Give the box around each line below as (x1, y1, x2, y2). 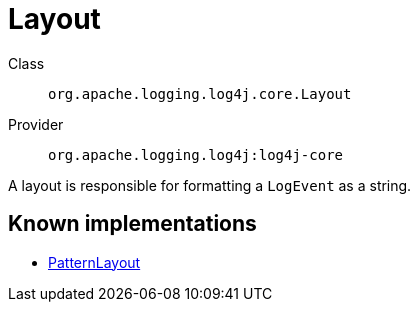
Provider (8, 115, 64, 133)
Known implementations (8, 211, 257, 237)
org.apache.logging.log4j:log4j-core (48, 146, 344, 163)
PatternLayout (48, 253, 141, 271)
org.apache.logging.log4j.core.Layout (48, 85, 352, 102)
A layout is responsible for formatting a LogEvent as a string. (8, 176, 412, 194)
